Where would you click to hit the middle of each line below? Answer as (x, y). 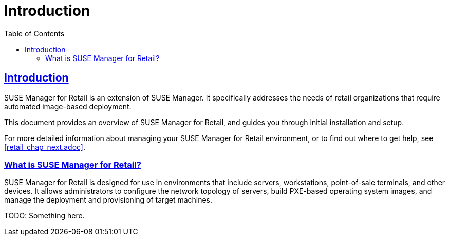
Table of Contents (34, 33)
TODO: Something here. (44, 216)
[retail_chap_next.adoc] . (45, 147)
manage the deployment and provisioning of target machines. (108, 200)
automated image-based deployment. (68, 106)
